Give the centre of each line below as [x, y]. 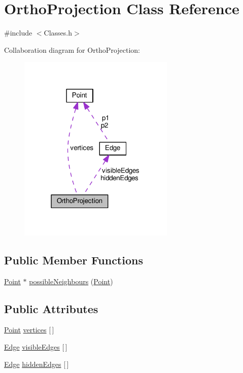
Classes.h [58, 33]
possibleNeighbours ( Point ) [71, 281]
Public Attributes [51, 308]
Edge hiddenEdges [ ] [37, 364]
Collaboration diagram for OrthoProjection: [72, 49]
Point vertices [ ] [29, 330]
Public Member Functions [74, 260]
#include [18, 33]
